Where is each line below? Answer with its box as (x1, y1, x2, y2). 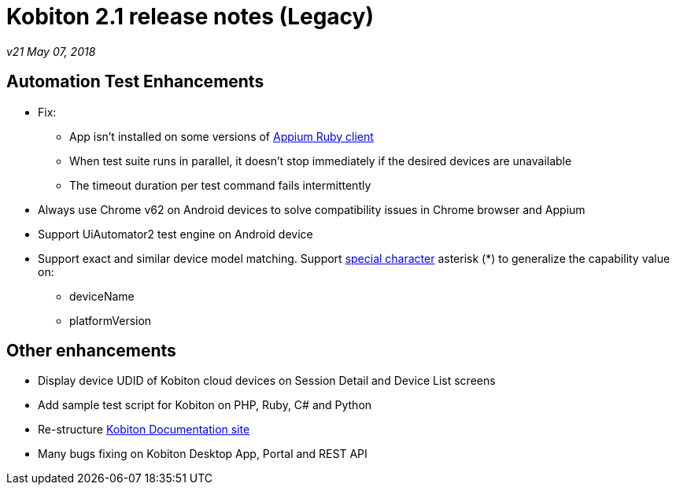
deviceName (69, 289, 135, 303)
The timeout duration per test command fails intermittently (69, 178, 371, 192)
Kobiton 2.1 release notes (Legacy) (6, 3, 374, 30)
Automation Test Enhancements (6, 72, 264, 92)
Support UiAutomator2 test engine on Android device (38, 227, 313, 241)
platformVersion (69, 313, 152, 327)
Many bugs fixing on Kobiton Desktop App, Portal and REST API (38, 447, 368, 461)
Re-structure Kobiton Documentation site (38, 423, 250, 437)
